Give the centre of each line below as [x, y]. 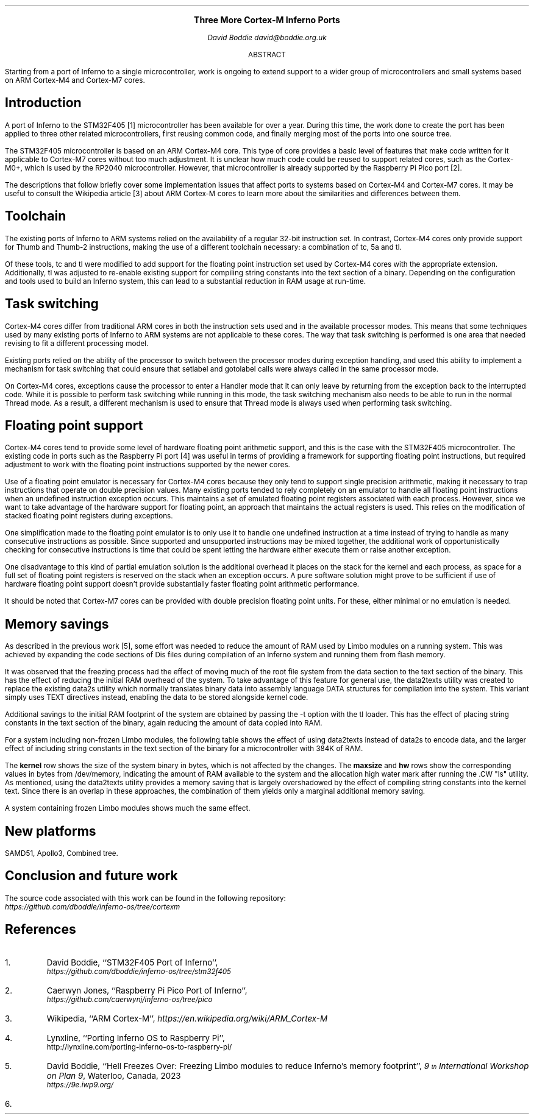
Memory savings [57, 624]
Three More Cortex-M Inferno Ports [267, 20]
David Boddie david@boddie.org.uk [267, 38]
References [41, 930]
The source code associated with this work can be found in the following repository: [145, 898]
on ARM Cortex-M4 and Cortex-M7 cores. [75, 80]
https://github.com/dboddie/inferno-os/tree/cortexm [93, 907]
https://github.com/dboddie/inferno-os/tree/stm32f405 [139, 971]
